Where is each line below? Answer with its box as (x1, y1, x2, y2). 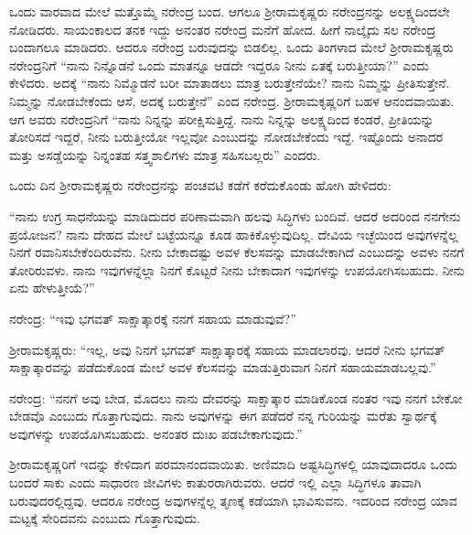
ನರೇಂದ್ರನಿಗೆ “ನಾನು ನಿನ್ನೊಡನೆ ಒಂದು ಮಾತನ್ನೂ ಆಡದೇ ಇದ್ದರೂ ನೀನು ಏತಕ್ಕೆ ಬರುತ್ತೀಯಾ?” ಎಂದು (9, 55, 429, 74)
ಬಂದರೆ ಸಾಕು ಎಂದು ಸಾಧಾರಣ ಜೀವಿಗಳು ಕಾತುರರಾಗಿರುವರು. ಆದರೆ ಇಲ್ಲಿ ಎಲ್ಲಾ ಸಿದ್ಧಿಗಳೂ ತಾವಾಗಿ (9, 473, 422, 492)
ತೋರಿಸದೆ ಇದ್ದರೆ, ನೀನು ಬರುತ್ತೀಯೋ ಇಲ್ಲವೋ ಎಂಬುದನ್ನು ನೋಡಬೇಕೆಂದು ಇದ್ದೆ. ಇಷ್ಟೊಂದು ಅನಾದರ (9, 127, 444, 146)
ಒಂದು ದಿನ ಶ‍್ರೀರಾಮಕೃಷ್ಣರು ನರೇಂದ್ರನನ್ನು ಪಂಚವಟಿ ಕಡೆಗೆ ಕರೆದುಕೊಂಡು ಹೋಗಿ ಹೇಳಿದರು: (9, 176, 392, 195)
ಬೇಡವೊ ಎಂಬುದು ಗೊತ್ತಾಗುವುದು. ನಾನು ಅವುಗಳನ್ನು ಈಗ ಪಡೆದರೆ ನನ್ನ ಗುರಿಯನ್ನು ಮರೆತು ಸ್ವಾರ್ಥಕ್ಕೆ (9, 406, 437, 425)
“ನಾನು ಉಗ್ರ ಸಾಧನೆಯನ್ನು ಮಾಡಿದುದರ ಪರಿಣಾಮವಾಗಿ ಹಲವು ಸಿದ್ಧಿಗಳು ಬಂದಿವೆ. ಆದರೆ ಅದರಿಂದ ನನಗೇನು (9, 206, 461, 225)
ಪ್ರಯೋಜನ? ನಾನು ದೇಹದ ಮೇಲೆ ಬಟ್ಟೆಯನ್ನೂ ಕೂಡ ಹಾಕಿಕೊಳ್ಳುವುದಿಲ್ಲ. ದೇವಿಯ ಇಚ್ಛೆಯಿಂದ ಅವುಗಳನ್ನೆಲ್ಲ (9, 224, 458, 243)
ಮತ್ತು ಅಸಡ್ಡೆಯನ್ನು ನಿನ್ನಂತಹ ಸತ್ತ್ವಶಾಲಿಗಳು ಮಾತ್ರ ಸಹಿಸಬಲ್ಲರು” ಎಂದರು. (9, 144, 321, 164)
